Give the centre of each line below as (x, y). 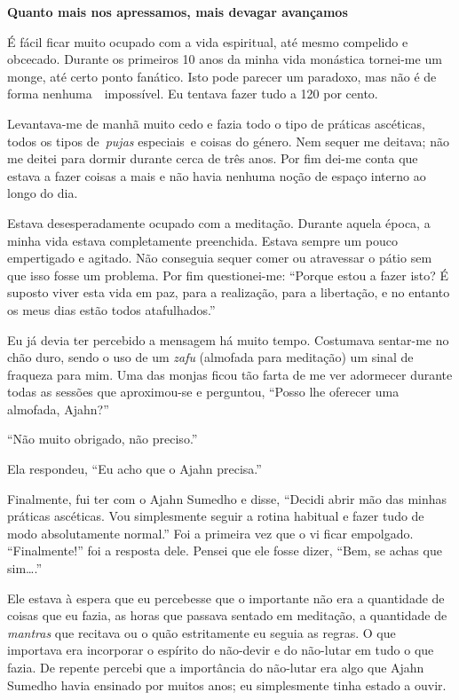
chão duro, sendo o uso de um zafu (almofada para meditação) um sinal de (210, 357)
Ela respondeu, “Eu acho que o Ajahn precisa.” (135, 469)
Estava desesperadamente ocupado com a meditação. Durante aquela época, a (219, 222)
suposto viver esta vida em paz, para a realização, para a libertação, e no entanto (229, 292)
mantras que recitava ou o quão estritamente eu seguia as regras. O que (202, 632)
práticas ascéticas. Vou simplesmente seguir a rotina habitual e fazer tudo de (216, 516)
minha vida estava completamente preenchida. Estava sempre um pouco (202, 240)
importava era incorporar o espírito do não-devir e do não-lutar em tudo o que (221, 650)
